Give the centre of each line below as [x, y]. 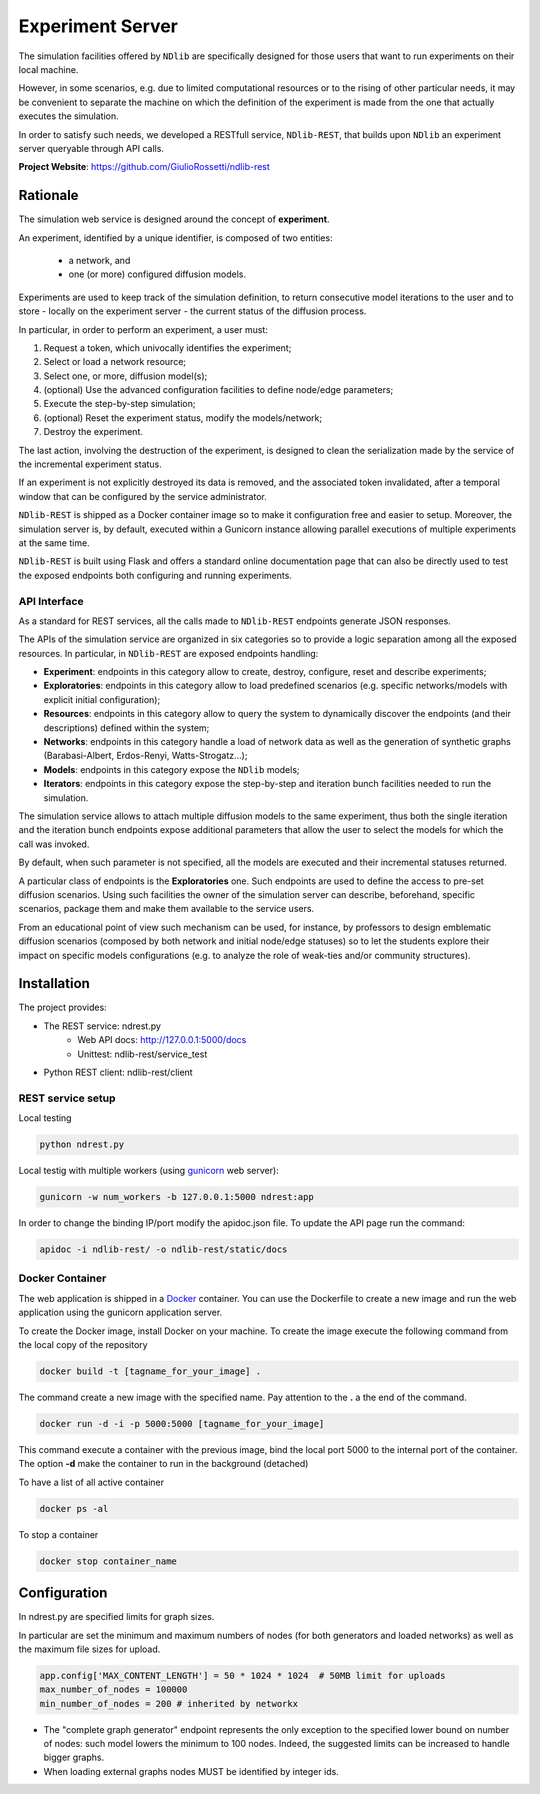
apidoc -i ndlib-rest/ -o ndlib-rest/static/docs [163, 1249]
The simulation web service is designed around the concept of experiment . [174, 219]
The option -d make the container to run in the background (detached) [163, 1464]
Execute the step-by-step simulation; [119, 404]
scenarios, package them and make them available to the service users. [166, 909]
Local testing [45, 1118]
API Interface [51, 601]
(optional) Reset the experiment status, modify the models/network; [183, 417]
